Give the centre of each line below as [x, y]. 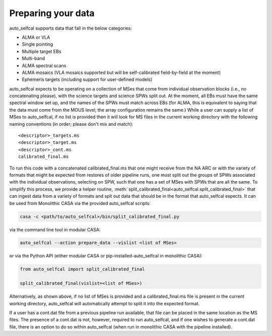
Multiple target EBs [42, 51]
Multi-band [33, 58]
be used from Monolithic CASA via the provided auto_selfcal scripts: [80, 203]
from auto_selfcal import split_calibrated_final [82, 269]
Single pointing [38, 44]
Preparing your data [52, 13]
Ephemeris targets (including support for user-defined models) [87, 79]
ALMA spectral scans [44, 65]
